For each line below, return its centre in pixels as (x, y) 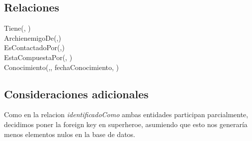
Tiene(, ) (17, 28)
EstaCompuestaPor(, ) (38, 57)
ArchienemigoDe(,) (33, 37)
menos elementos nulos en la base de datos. (70, 134)
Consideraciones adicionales (76, 94)
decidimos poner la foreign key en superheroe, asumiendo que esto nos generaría (126, 124)
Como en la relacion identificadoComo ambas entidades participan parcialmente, (126, 114)
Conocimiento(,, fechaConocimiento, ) (61, 67)
